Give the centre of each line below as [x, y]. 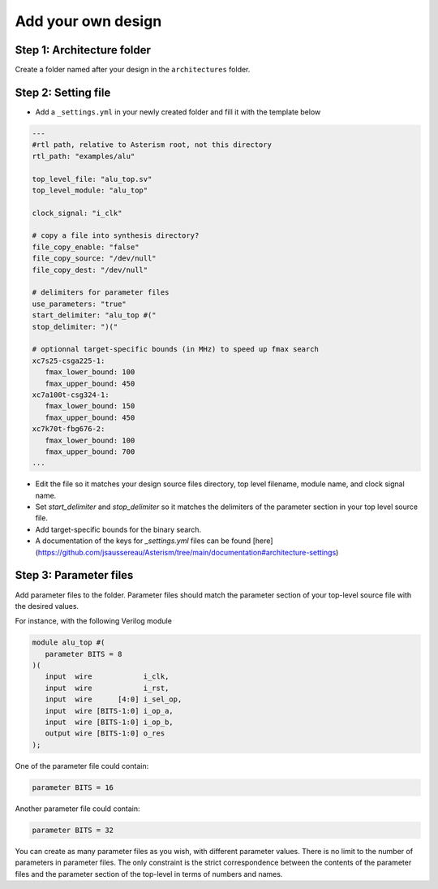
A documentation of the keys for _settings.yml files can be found [143, 541]
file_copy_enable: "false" [86, 247]
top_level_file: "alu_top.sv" [92, 179]
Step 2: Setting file [63, 92]
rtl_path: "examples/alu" [84, 156]
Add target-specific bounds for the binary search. [118, 529]
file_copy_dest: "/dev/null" [90, 270]
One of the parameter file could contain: [82, 766]
